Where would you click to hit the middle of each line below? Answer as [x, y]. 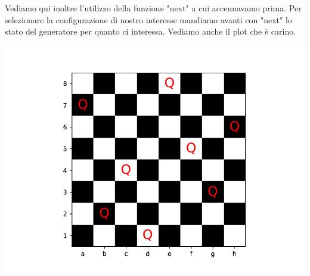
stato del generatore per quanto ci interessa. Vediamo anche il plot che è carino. [151, 31]
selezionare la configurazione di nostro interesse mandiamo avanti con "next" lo [148, 19]
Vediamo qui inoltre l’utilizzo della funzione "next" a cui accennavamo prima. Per [153, 8]
